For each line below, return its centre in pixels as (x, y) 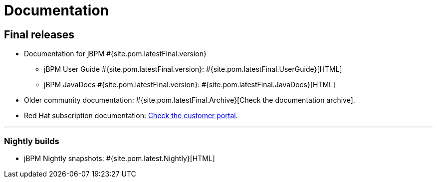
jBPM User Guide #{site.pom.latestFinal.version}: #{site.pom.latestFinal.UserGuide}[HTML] (193, 69)
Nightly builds (32, 141)
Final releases (39, 34)
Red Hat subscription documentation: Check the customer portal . (131, 116)
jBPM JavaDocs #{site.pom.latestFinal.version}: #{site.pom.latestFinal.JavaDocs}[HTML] (190, 85)
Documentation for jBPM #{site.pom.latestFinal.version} (115, 54)
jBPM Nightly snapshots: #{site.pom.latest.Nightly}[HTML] (119, 158)
